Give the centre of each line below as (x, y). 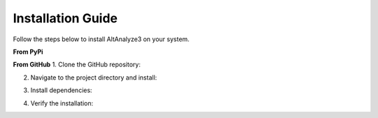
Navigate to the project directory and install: (94, 78)
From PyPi (28, 52)
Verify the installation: (62, 103)
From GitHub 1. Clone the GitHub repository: (77, 65)
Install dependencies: (61, 90)
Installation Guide (65, 18)
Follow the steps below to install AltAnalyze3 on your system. (101, 39)
